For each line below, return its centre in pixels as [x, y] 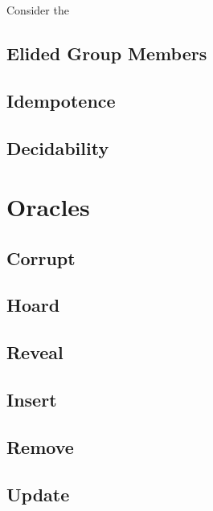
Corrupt [41, 258]
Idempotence [61, 100]
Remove [40, 446]
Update [38, 494]
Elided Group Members [107, 53]
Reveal [35, 352]
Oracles [48, 207]
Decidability [58, 147]
